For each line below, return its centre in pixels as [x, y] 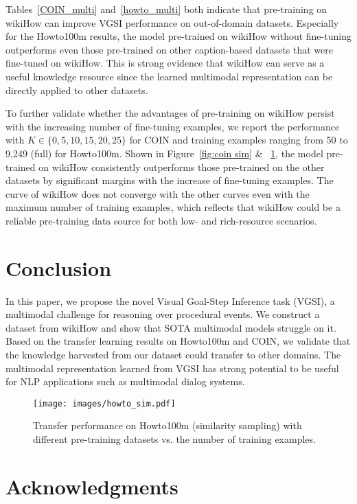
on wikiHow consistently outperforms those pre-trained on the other [182, 167]
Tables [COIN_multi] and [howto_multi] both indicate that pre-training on [166, 9]
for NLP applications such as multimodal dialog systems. [125, 381]
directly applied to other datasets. [77, 90]
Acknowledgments [92, 486]
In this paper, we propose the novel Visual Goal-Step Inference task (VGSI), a [170, 300]
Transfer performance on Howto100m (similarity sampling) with [168, 425]
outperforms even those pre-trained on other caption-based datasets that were [169, 49]
